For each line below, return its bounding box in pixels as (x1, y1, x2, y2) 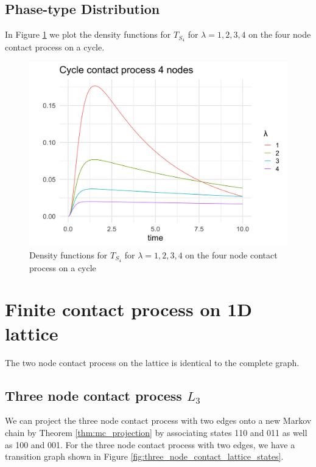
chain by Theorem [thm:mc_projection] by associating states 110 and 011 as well (5, 426, 307, 438)
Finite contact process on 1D (5, 297, 253, 322)
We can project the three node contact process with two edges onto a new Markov (5, 414, 312, 427)
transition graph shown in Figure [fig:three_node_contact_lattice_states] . (5, 450, 284, 463)
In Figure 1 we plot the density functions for (5, 28, 171, 41)
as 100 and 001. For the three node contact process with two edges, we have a (5, 438, 295, 451)
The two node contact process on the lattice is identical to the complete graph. (5, 356, 300, 368)
